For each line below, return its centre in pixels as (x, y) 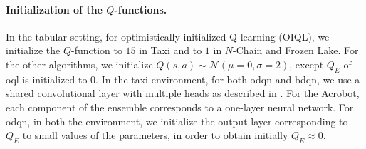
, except (307, 64)
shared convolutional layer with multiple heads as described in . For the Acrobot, (183, 93)
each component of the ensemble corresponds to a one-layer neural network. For (180, 107)
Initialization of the (54, 9)
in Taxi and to (171, 50)
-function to (96, 50)
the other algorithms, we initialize (79, 64)
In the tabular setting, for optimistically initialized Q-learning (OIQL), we (168, 36)
